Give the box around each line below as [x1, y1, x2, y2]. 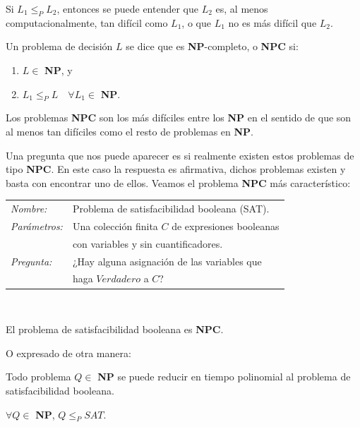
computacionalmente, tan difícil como [6, 15, 168, 30]
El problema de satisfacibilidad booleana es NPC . [6, 322, 224, 337]
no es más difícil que [228, 15, 317, 30]
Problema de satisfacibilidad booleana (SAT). [72, 201, 270, 216]
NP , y [44, 62, 73, 77]
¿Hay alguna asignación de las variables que [72, 253, 262, 268]
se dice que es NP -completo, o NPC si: [126, 39, 299, 54]
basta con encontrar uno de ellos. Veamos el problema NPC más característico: [6, 175, 351, 190]
